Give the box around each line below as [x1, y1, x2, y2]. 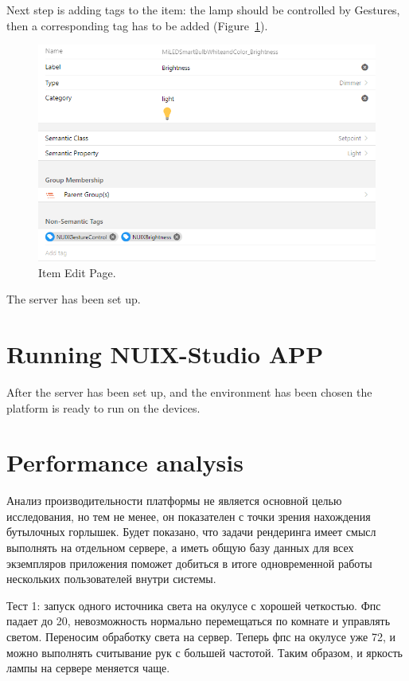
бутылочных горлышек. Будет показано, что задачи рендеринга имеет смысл [6, 523, 376, 540]
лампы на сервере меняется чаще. [6, 659, 170, 676]
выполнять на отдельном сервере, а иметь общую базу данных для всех [6, 539, 354, 556]
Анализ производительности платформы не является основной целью [6, 492, 342, 509]
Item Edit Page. [38, 264, 116, 280]
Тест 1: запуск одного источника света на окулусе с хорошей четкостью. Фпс [6, 597, 381, 613]
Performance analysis [6, 446, 243, 479]
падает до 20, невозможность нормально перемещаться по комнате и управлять [6, 613, 391, 629]
